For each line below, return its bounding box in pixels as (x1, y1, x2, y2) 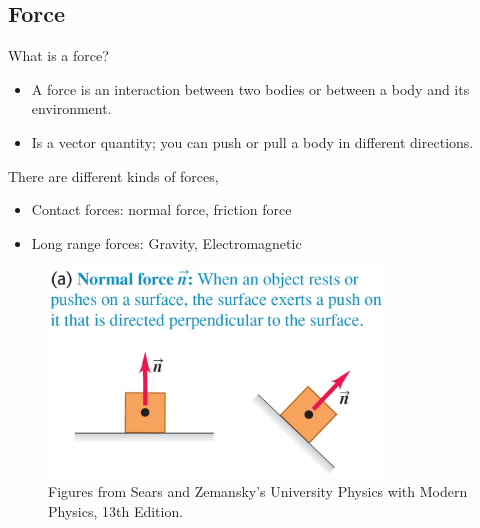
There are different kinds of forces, (8, 165, 219, 186)
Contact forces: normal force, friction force (31, 199, 292, 220)
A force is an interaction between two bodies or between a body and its (31, 78, 470, 99)
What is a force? (8, 45, 109, 66)
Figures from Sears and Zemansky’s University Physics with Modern (48, 481, 468, 502)
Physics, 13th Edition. (48, 501, 184, 522)
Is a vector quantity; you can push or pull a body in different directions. (31, 131, 474, 152)
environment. (31, 98, 112, 119)
